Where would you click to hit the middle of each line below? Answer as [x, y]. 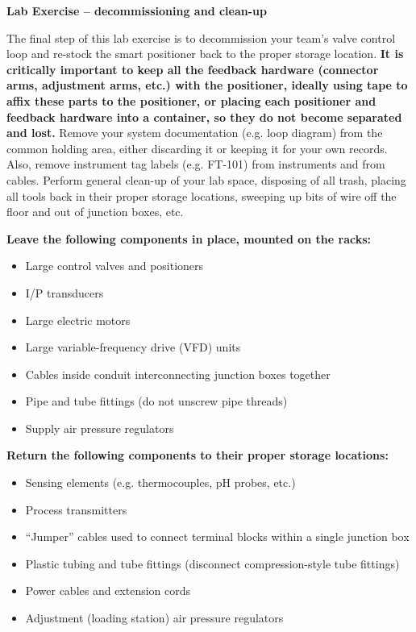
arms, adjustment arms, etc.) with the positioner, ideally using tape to [207, 85]
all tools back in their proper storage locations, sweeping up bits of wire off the [202, 195]
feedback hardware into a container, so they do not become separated [204, 116]
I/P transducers [64, 292]
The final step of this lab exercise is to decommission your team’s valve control [201, 37]
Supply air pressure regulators [100, 428]
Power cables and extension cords [108, 590]
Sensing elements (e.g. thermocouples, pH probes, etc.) [160, 482]
